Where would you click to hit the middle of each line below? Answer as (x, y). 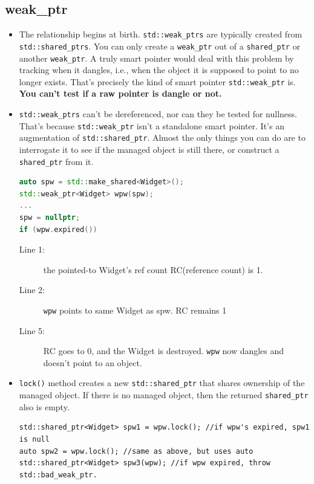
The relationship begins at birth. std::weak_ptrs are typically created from (161, 34)
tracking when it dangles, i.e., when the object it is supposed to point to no (159, 70)
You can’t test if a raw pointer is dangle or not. (120, 93)
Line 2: (32, 290)
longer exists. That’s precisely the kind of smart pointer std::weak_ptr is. (157, 81)
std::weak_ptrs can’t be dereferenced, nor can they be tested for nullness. (158, 114)
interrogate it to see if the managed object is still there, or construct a (149, 149)
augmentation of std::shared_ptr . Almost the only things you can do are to (162, 137)
